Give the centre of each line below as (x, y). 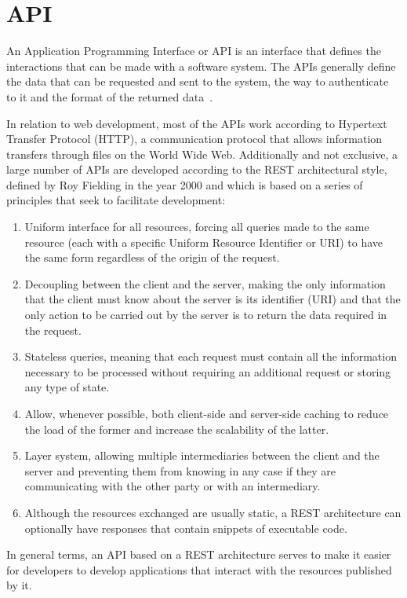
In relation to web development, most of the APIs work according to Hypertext (197, 123)
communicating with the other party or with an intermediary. (173, 486)
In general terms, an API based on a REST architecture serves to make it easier (199, 554)
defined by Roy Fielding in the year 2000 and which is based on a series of (185, 184)
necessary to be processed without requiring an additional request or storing (208, 371)
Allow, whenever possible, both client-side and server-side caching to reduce (207, 413)
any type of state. (67, 387)
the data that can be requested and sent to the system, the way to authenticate (198, 81)
